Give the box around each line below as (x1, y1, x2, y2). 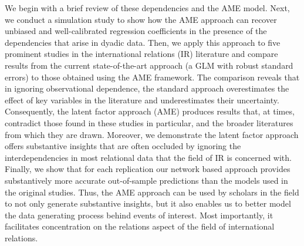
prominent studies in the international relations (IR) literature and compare (5, 48, 278, 60)
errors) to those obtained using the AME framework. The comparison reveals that (5, 70, 300, 83)
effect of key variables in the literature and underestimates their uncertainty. (5, 93, 279, 106)
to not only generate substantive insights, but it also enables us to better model (5, 197, 291, 210)
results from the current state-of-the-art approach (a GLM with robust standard (5, 59, 293, 71)
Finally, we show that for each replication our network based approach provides (5, 163, 291, 175)
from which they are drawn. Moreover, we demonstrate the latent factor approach (5, 128, 299, 140)
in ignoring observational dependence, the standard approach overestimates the (5, 82, 289, 95)
